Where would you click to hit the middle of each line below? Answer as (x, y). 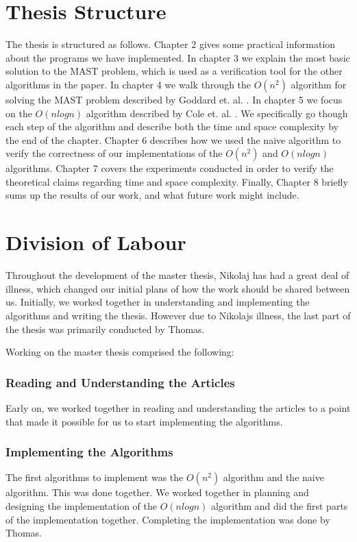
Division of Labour (96, 242)
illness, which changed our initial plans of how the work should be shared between (178, 288)
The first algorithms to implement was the (95, 477)
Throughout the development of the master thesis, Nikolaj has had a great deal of (177, 275)
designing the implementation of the (81, 505)
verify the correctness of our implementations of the (114, 153)
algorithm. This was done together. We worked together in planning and (157, 492)
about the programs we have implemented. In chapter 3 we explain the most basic (178, 57)
